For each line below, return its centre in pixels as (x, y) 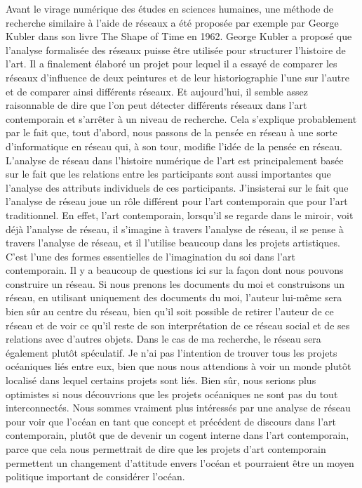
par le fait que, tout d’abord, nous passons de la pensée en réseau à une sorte (172, 132)
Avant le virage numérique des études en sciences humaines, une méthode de (170, 8)
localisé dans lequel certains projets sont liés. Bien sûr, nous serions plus (161, 380)
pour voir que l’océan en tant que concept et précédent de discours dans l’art (171, 421)
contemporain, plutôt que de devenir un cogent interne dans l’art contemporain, (177, 435)
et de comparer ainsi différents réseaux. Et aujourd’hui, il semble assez (157, 91)
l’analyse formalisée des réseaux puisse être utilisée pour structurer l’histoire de (176, 50)
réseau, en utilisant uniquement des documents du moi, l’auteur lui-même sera (174, 297)
